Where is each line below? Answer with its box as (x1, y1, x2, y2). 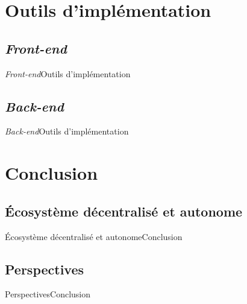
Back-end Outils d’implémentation (5, 125, 129, 138)
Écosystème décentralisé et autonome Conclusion (5, 230, 183, 242)
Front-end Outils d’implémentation (5, 67, 131, 80)
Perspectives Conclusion (5, 288, 91, 300)
